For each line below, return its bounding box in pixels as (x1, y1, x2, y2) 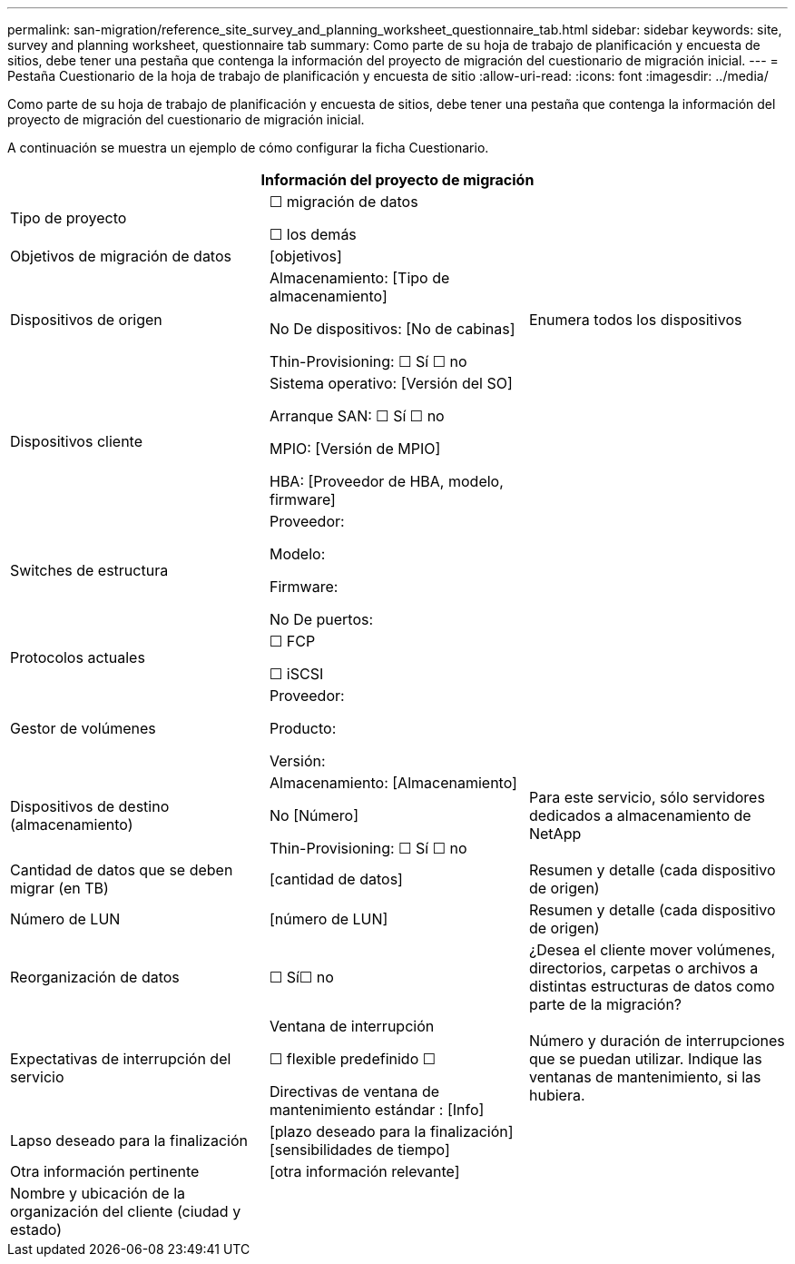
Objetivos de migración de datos (10, 247, 231, 265)
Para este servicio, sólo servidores (528, 788, 765, 806)
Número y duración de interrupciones (528, 1032, 785, 1050)
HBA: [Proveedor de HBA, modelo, (269, 472, 504, 490)
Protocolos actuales (10, 648, 145, 667)
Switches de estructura (10, 561, 169, 579)
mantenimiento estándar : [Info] (269, 1101, 485, 1119)
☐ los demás (269, 225, 357, 243)
